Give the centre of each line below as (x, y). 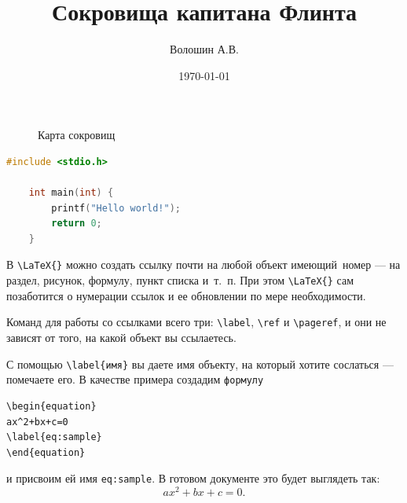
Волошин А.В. (204, 49)
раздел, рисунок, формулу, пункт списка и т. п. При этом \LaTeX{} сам (180, 280)
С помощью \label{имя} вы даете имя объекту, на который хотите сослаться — (200, 363)
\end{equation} (46, 452)
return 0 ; (77, 224)
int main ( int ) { (71, 193)
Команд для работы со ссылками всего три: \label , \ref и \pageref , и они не (196, 322)
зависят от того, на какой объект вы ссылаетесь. (121, 338)
